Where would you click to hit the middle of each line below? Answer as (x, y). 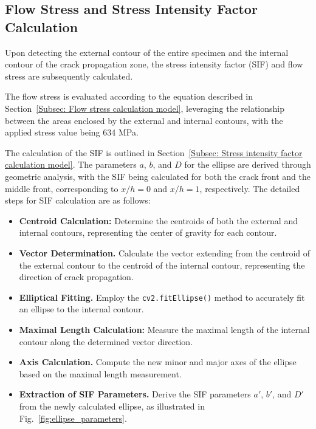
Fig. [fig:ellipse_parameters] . (73, 418)
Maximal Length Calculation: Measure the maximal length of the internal (164, 329)
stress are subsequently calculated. (69, 76)
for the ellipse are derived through (248, 164)
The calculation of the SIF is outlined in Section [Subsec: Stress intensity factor (154, 152)
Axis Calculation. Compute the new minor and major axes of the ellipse (158, 362)
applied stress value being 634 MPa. (72, 132)
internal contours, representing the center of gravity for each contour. (148, 232)
